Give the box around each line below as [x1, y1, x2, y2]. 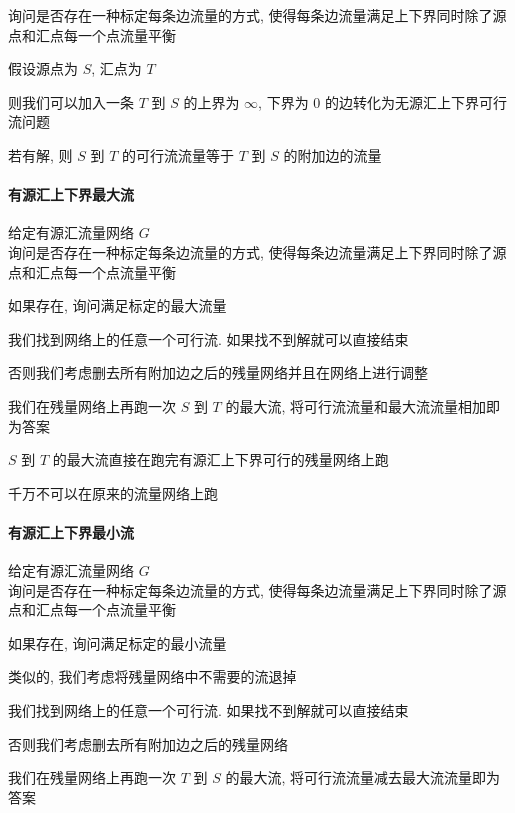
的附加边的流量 [283, 144, 382, 165]
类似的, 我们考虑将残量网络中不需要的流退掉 [8, 666, 297, 687]
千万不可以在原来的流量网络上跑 [8, 482, 218, 503]
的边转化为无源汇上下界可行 [324, 91, 507, 112]
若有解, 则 [8, 144, 73, 165]
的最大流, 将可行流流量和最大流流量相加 [225, 395, 486, 416]
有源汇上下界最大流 [8, 184, 134, 205]
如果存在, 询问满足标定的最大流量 [8, 295, 227, 316]
